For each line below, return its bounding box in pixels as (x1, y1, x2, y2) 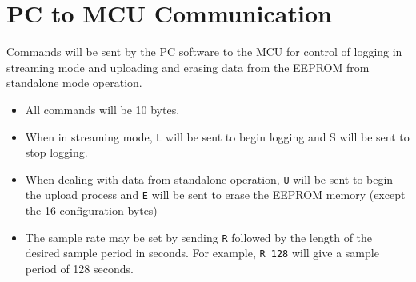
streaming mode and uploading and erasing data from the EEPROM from (6, 58, 370, 75)
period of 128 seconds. (25, 260, 134, 276)
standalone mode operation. (6, 74, 142, 91)
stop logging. (25, 144, 88, 161)
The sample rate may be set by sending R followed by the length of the (25, 228, 373, 245)
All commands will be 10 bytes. (25, 101, 180, 117)
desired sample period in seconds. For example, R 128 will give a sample (25, 244, 379, 261)
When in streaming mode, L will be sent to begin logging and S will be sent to (25, 128, 410, 145)
